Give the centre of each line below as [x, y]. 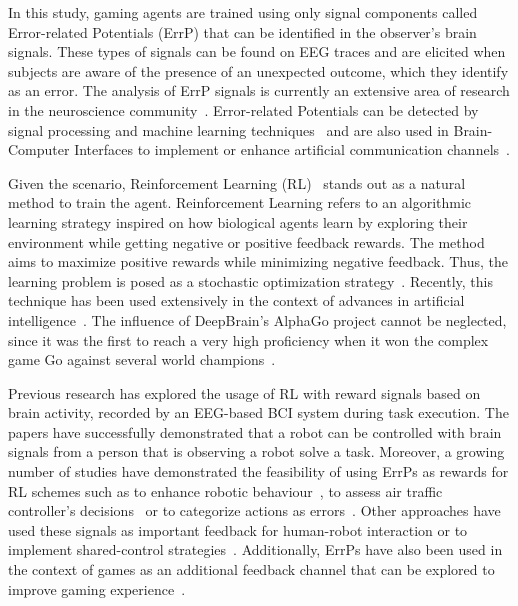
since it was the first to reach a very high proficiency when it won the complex [248, 339]
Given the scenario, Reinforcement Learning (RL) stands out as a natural [237, 182]
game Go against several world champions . [142, 359]
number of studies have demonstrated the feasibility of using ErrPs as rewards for [258, 471]
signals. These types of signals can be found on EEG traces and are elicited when [257, 51]
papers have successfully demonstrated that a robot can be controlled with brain [255, 431]
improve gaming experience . [97, 588]
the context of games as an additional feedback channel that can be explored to [251, 569]
